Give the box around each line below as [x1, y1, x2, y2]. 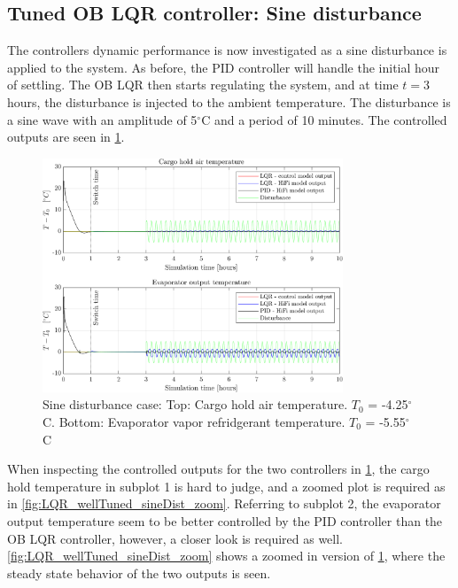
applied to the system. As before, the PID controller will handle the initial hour [7, 58, 440, 76]
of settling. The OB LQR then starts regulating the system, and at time [7, 75, 399, 94]
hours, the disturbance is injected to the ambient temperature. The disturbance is [7, 92, 451, 111]
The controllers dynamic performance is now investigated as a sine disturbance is [7, 41, 447, 59]
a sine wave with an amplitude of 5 [7, 110, 198, 128]
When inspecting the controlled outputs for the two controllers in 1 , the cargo [7, 460, 430, 478]
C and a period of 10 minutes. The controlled [201, 110, 447, 128]
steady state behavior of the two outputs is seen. [7, 563, 271, 582]
